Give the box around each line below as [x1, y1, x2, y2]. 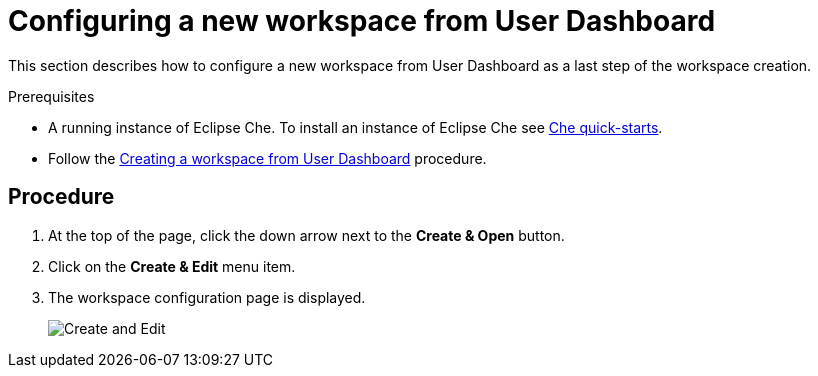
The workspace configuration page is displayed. [48, 288, 366, 306]
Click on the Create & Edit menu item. [48, 257, 296, 275]
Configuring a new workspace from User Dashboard [8, 4, 716, 38]
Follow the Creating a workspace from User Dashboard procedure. [48, 149, 487, 167]
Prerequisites [8, 87, 95, 105]
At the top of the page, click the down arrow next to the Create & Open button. [48, 226, 565, 244]
